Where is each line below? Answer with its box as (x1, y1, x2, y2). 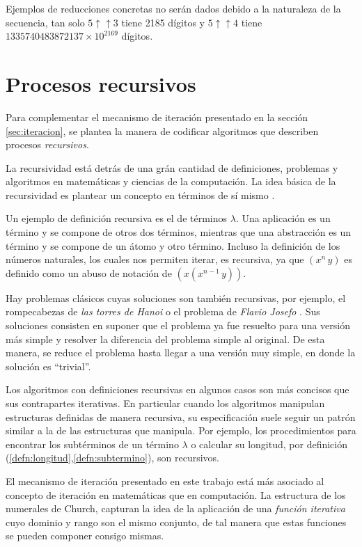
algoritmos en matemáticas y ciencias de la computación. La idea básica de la (6, 174, 336, 189)
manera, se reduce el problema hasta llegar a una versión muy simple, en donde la (6, 345, 356, 360)
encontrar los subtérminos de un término (6, 436, 179, 451)
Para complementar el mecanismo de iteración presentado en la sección (6, 109, 308, 124)
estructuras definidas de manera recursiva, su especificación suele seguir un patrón (6, 409, 356, 424)
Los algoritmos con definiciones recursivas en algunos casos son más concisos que (6, 382, 349, 397)
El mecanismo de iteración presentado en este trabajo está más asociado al (6, 473, 324, 488)
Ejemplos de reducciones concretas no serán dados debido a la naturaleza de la (6, 1, 341, 15)
